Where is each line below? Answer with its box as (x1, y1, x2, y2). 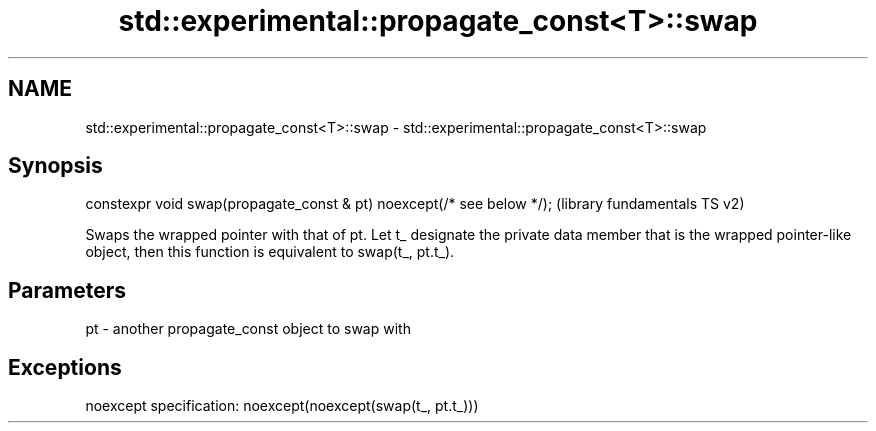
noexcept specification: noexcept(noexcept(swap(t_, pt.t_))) (85, 397, 479, 415)
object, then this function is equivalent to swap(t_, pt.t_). (85, 243, 455, 261)
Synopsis (8, 153, 103, 179)
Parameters (8, 277, 126, 303)
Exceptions (8, 354, 122, 380)
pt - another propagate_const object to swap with (85, 320, 411, 338)
